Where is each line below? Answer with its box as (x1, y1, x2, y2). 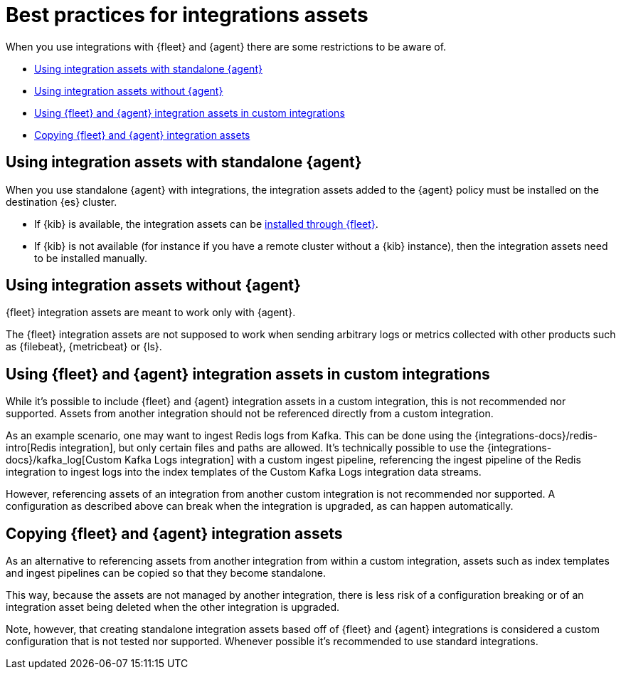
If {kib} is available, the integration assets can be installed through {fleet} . (34, 217, 378, 230)
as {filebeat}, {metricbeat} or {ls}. (6, 340, 162, 353)
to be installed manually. (34, 251, 148, 264)
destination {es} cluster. (6, 195, 117, 208)
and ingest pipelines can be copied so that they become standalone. (6, 567, 326, 580)
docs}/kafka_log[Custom (6, 454, 122, 466)
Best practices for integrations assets (6, 3, 368, 27)
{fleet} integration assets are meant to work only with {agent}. (6, 306, 296, 319)
